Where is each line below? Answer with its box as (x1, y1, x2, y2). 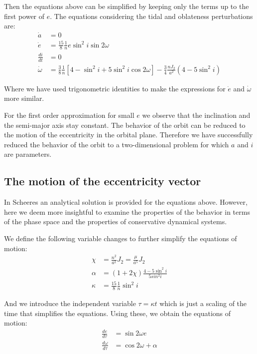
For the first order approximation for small (4, 110, 134, 120)
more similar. (4, 93, 44, 103)
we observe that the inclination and (142, 110, 251, 120)
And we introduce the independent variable (4, 298, 136, 309)
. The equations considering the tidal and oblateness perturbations (50, 10, 253, 21)
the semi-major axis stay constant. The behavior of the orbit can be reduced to (4, 119, 246, 130)
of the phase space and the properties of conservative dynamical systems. (4, 216, 227, 227)
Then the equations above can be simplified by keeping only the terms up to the (4, 1, 249, 11)
